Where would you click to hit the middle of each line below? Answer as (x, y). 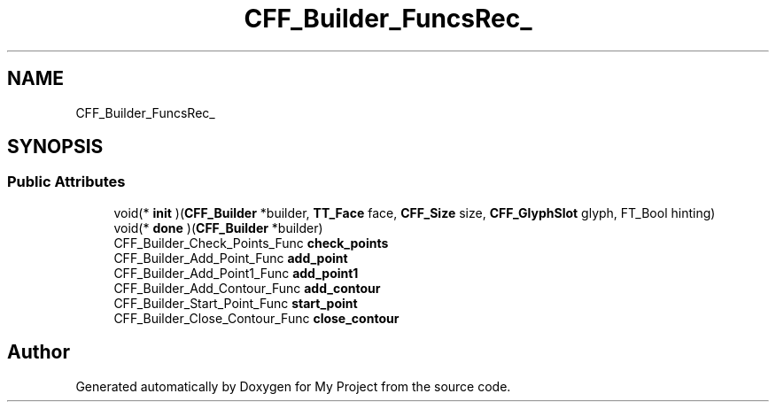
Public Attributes (66, 182)
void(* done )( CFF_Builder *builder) (218, 228)
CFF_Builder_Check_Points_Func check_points (251, 243)
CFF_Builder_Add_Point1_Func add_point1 (236, 273)
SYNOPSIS (55, 147)
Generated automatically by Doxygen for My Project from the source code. (293, 386)
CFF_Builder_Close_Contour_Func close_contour (256, 318)
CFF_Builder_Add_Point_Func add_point (231, 258)
